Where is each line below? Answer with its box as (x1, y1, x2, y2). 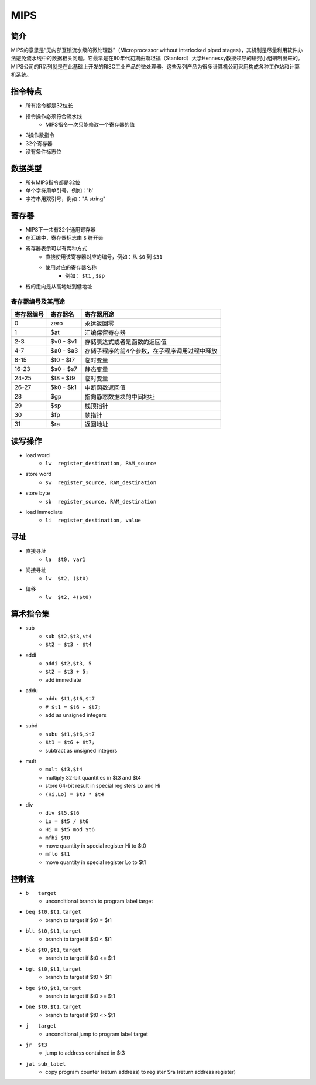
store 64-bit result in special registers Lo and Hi (45, 783, 160, 790)
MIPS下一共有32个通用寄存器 (25, 226, 96, 233)
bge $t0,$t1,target (25, 985, 81, 991)
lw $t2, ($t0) (45, 575, 89, 581)
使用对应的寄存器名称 (45, 264, 97, 271)
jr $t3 (25, 1041, 48, 1048)
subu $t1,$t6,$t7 (45, 730, 95, 737)
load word (25, 451, 50, 458)
